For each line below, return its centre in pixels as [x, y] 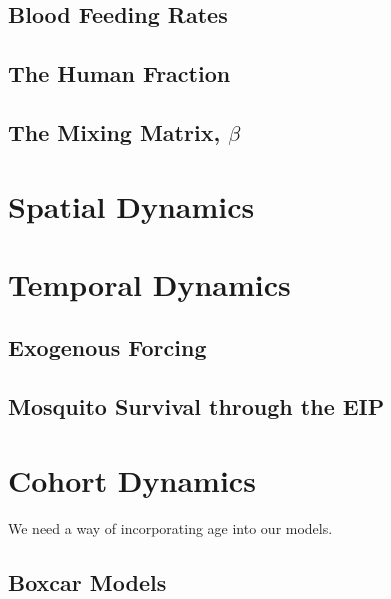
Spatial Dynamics [131, 205]
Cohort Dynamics [132, 479]
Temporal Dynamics [149, 283]
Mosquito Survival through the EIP [196, 406]
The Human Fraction [119, 73]
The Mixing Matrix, [114, 131]
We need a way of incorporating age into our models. [170, 527]
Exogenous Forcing [107, 347]
